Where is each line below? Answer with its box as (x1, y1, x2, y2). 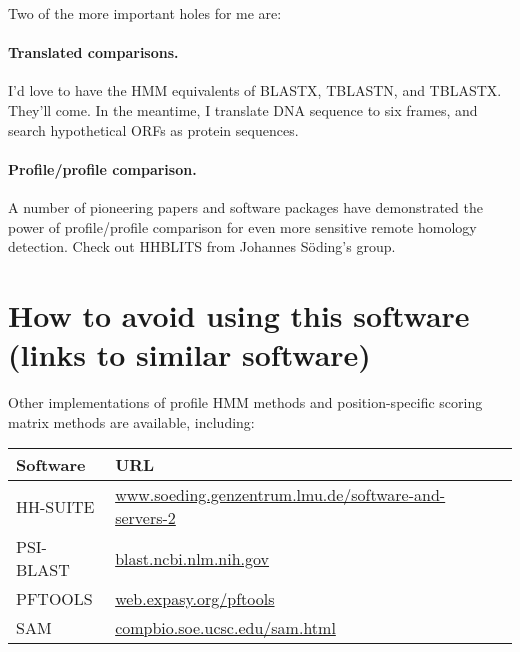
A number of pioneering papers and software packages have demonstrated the (8, 196, 483, 217)
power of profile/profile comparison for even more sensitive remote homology (8, 216, 477, 237)
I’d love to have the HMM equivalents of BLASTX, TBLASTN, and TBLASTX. (8, 80, 502, 101)
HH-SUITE (16, 494, 95, 518)
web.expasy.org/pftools (115, 587, 275, 611)
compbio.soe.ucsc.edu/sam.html (115, 616, 336, 640)
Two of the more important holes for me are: (8, 3, 282, 23)
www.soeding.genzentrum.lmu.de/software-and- (115, 483, 446, 507)
